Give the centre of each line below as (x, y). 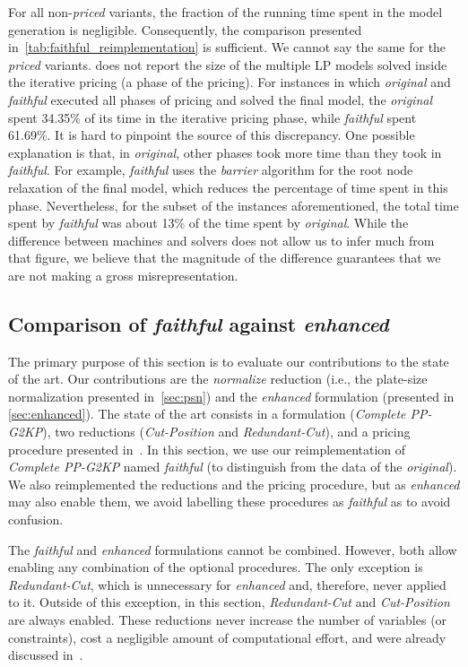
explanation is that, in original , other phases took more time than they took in (225, 152)
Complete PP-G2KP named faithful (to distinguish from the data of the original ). (233, 467)
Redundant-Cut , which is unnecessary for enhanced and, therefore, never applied (227, 584)
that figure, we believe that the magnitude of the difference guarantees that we (225, 258)
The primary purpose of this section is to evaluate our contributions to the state (229, 361)
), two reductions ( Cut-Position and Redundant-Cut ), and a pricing (226, 432)
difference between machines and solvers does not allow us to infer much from (221, 240)
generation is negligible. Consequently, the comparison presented (185, 29)
